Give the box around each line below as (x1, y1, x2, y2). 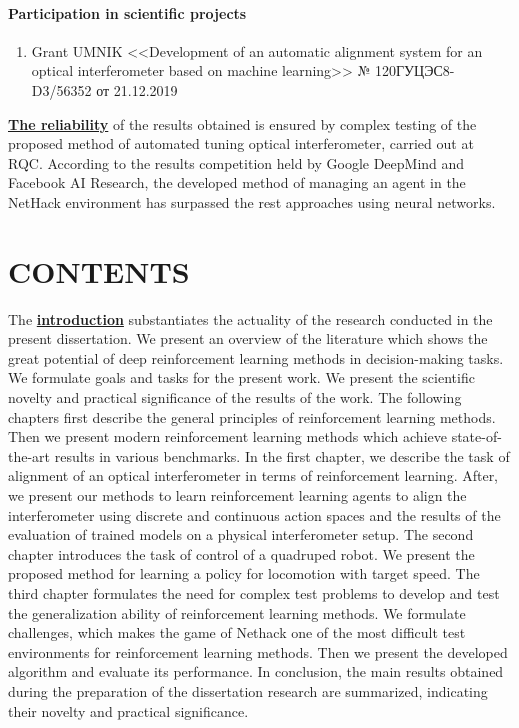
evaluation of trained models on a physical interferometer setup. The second (8, 524, 474, 545)
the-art (8, 445, 51, 466)
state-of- (451, 426, 502, 447)
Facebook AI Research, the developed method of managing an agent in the (8, 172, 466, 193)
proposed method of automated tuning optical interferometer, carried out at (8, 133, 474, 154)
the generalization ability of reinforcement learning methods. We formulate (8, 602, 466, 623)
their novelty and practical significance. (8, 700, 249, 721)
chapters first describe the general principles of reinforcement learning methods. (8, 406, 496, 427)
